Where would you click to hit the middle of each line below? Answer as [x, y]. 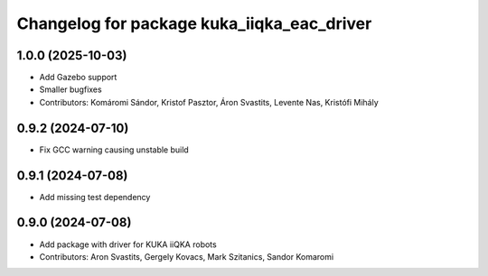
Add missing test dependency [95, 197]
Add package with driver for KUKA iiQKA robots [128, 244]
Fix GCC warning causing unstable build [114, 150]
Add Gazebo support [78, 78]
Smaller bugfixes [71, 89]
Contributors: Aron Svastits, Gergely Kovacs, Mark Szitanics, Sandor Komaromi [187, 256]
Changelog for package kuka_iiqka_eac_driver [194, 23]
